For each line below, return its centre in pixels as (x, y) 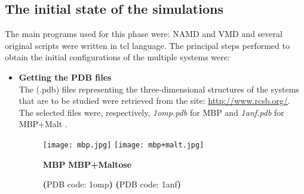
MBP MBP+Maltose (87, 164)
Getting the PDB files (65, 77)
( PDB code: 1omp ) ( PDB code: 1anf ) (112, 184)
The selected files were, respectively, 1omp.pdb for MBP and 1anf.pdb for (151, 112)
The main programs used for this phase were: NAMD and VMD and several (144, 34)
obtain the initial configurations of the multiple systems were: (117, 57)
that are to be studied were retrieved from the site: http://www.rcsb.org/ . (154, 101)
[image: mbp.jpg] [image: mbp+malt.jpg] (123, 145)
